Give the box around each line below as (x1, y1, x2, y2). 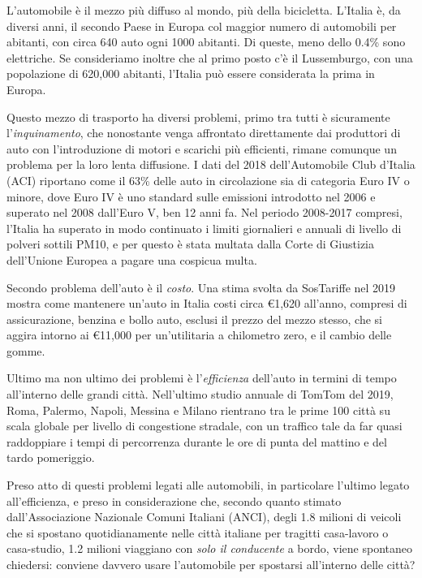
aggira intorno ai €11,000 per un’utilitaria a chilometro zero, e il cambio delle (6, 326, 392, 343)
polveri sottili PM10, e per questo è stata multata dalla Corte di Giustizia (6, 235, 374, 252)
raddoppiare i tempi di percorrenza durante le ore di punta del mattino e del (6, 433, 387, 450)
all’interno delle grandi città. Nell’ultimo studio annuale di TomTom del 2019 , (6, 386, 394, 403)
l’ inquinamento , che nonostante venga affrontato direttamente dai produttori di (6, 124, 401, 141)
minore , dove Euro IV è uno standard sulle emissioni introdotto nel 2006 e (6, 188, 376, 205)
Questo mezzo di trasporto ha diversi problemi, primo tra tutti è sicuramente (6, 108, 390, 125)
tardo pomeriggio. (6, 449, 95, 466)
